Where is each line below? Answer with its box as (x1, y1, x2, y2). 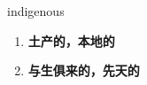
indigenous (7, 2, 65, 19)
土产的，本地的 (27, 31, 115, 50)
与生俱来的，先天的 (27, 61, 140, 80)
